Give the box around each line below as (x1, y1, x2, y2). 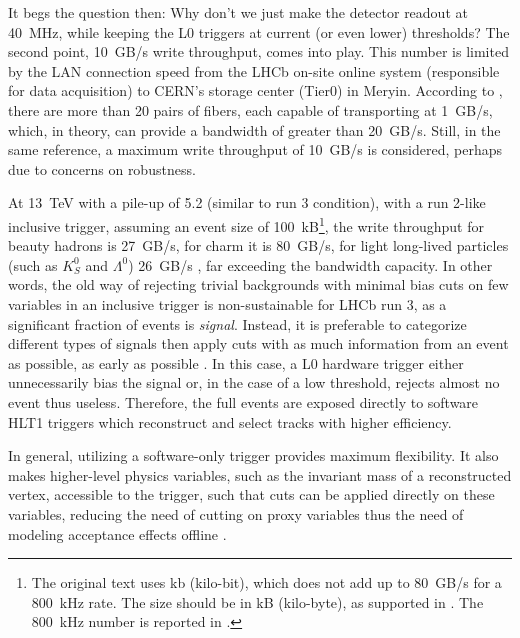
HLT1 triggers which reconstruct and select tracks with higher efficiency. (8, 411, 452, 432)
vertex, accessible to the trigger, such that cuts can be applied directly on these (8, 484, 495, 505)
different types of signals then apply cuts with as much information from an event (8, 333, 509, 354)
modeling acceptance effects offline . (8, 523, 227, 544)
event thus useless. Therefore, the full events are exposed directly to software (8, 391, 479, 412)
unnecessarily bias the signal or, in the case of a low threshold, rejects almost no (8, 372, 500, 393)
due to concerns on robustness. (8, 158, 196, 179)
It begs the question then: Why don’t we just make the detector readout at (8, 2, 468, 22)
